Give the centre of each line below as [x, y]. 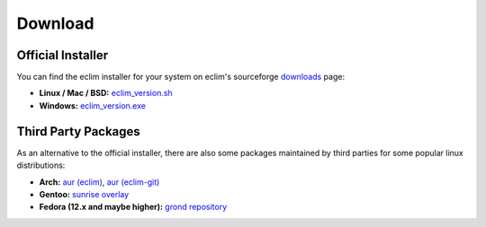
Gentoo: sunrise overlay [84, 194]
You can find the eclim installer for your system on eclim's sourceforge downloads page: [181, 77]
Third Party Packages [79, 131]
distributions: [41, 165]
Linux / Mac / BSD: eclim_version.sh [106, 93]
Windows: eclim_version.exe [92, 105]
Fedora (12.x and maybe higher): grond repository [133, 207]
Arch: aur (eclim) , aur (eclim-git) [99, 182]
